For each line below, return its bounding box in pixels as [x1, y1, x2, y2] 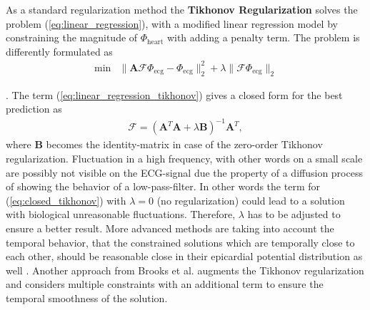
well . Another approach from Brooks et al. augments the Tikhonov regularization [6, 262, 364, 277]
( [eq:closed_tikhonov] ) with [6, 192, 126, 207]
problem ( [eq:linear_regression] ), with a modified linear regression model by [6, 16, 338, 31]
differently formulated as [6, 43, 113, 58]
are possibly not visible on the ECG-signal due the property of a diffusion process [6, 165, 363, 180]
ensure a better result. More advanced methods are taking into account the [6, 220, 334, 235]
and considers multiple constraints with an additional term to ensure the [6, 277, 324, 291]
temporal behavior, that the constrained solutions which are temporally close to [6, 234, 355, 249]
